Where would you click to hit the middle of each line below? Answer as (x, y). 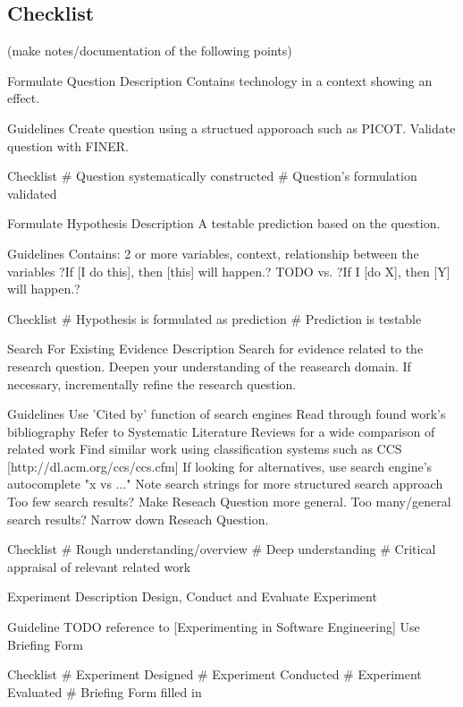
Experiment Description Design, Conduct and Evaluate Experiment (192, 596)
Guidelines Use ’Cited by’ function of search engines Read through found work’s (227, 414)
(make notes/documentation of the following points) (150, 51)
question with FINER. (68, 145)
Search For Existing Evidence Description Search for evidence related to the (215, 349)
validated (32, 193)
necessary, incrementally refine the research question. (152, 383)
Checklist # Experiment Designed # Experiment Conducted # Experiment (215, 674)
